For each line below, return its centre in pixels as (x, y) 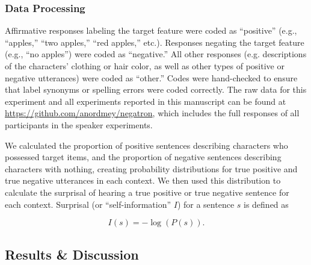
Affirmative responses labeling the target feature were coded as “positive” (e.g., (151, 30)
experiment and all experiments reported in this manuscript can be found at (146, 101)
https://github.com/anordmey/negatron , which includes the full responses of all (152, 113)
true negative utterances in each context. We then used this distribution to (143, 180)
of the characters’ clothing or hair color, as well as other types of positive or (145, 66)
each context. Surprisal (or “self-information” (88, 204)
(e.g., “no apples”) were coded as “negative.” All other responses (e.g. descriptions (156, 54)
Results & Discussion (72, 254)
